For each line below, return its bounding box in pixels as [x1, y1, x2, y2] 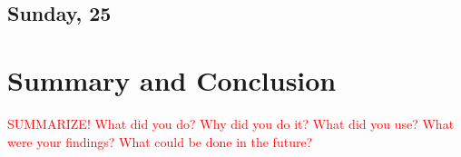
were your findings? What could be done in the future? [7, 132, 313, 151]
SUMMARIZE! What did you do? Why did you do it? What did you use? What [7, 113, 455, 132]
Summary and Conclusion [7, 61, 337, 98]
